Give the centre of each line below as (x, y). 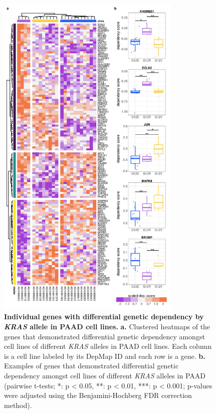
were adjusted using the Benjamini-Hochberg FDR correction (98, 395)
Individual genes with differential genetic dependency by (104, 317)
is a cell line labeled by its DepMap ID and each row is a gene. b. (105, 356)
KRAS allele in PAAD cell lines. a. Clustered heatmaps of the (107, 326)
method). (18, 405)
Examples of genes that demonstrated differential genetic (91, 366)
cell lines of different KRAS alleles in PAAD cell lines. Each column (108, 346)
